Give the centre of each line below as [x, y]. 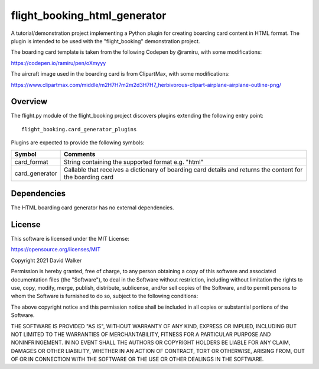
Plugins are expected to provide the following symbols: [78, 143]
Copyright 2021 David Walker [46, 260]
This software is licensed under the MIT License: [70, 239]
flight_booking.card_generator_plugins [79, 129]
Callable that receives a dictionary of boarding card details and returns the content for [183, 170]
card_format [31, 161]
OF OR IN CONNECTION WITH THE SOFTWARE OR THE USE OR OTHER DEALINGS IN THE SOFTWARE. [137, 359]
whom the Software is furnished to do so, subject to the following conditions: [105, 296]
